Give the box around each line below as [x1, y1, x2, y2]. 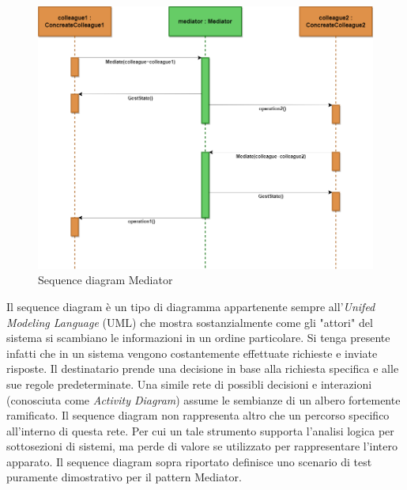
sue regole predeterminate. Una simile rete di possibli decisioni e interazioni [6, 375, 372, 392]
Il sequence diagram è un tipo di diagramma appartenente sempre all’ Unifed [6, 298, 375, 314]
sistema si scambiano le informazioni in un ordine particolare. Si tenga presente [6, 329, 390, 346]
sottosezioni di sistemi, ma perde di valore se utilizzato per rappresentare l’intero [6, 438, 398, 454]
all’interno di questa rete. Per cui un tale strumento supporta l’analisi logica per [6, 422, 394, 439]
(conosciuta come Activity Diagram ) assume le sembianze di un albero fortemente [6, 391, 401, 408]
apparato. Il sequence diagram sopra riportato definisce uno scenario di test [6, 453, 372, 469]
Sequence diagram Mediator [38, 272, 173, 288]
